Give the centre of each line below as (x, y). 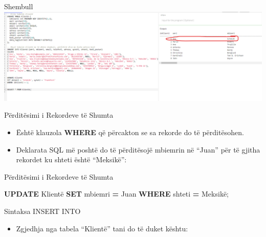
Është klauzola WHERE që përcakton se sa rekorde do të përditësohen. (130, 132)
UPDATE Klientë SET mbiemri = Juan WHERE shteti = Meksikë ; (117, 194)
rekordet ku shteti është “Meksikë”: (71, 159)
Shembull (19, 6)
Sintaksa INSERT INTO (42, 211)
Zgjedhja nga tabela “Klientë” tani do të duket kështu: (102, 228)
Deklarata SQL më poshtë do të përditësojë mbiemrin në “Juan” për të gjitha (138, 149)
